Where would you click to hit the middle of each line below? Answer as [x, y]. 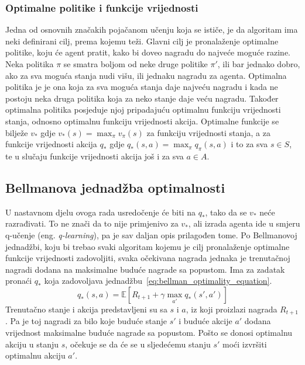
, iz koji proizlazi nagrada [232, 309]
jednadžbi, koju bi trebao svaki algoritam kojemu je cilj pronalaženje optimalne [148, 246]
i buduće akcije [205, 321]
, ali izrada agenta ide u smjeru [244, 223]
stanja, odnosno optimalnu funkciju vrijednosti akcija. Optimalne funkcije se [142, 121]
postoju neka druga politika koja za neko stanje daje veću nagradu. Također [142, 98]
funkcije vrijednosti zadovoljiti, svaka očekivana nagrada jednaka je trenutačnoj [148, 258]
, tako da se [226, 212]
